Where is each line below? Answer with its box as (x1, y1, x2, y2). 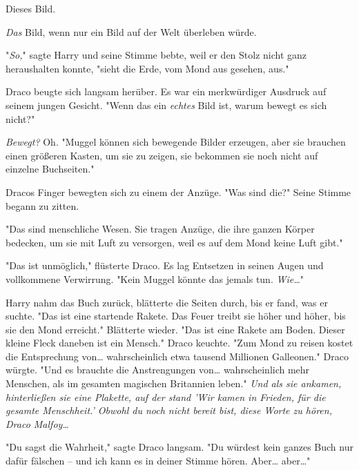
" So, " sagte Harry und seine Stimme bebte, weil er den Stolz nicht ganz (6, 48, 307, 62)
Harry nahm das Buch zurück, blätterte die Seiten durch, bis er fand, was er (6, 295, 328, 309)
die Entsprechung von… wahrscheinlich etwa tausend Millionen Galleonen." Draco (6, 349, 349, 363)
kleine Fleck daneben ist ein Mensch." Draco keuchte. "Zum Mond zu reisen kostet (6, 335, 353, 350)
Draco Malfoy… (6, 416, 69, 431)
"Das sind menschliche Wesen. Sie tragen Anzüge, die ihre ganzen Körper (6, 222, 315, 236)
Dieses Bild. (6, 1, 56, 15)
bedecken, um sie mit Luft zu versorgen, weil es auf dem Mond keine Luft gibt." (6, 235, 343, 249)
